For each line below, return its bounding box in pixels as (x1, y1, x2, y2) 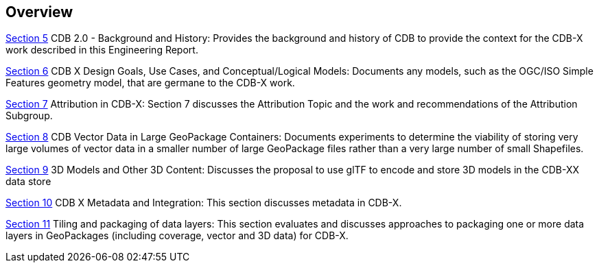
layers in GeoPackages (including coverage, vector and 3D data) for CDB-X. (5, 230, 349, 242)
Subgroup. (5, 110, 53, 122)
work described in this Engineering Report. (5, 44, 198, 56)
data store (5, 175, 51, 188)
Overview (5, 3, 73, 21)
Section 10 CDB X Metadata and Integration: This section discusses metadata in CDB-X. (5, 197, 402, 209)
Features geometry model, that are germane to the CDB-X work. (5, 77, 295, 89)
